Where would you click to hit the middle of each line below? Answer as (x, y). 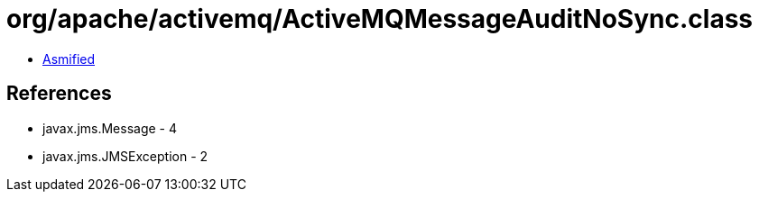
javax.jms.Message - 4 (110, 128)
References (59, 94)
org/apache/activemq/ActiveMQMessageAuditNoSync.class (379, 19)
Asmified (69, 59)
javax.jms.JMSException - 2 (125, 156)
